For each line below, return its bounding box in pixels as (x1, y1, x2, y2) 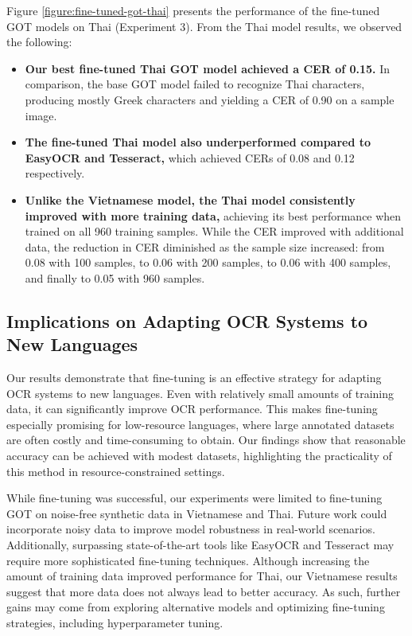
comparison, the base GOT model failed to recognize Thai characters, (25, 76, 365, 92)
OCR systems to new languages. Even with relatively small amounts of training (6, 384, 395, 401)
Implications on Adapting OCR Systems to (6, 308, 368, 333)
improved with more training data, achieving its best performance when (25, 207, 402, 224)
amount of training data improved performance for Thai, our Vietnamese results (6, 568, 398, 584)
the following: (6, 33, 72, 50)
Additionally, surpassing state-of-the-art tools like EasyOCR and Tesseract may (6, 537, 395, 553)
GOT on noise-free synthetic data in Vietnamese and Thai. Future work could (6, 505, 387, 521)
